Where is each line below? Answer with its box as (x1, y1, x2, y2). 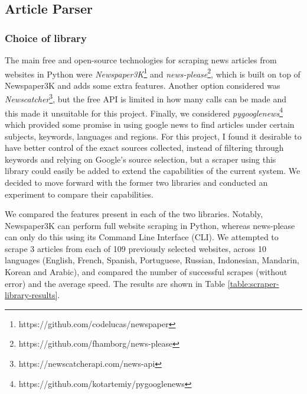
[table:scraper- (227, 277, 279, 289)
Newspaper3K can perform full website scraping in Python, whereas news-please (5, 219, 295, 231)
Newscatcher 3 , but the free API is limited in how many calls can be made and (5, 91, 287, 105)
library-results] (5, 289, 58, 301)
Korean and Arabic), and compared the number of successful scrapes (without (5, 266, 288, 278)
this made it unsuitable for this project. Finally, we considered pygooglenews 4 (5, 105, 283, 119)
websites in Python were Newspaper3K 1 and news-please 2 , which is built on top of (5, 66, 301, 80)
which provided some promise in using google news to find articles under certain (5, 118, 295, 130)
